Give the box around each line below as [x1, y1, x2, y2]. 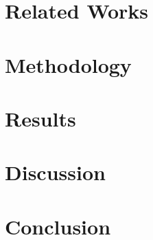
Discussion [5, 158, 106, 186]
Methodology [5, 50, 132, 78]
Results [5, 104, 76, 132]
